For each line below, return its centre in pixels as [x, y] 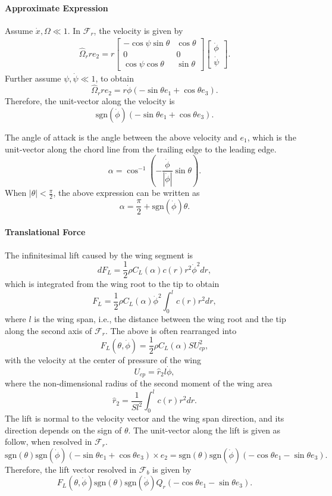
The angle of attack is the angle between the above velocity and [121, 137]
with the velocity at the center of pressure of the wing [103, 359]
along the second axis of [48, 330]
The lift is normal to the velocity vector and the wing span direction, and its [145, 418]
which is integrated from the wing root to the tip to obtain [112, 284]
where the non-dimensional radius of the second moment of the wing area [139, 383]
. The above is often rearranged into [171, 330]
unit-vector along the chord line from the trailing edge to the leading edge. [141, 149]
